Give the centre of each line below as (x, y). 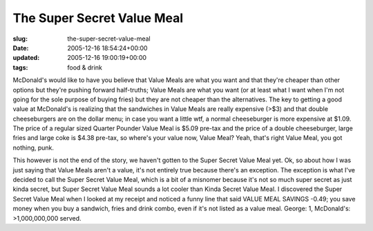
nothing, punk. (34, 148)
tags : (20, 67)
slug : (20, 39)
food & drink (85, 67)
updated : (26, 58)
